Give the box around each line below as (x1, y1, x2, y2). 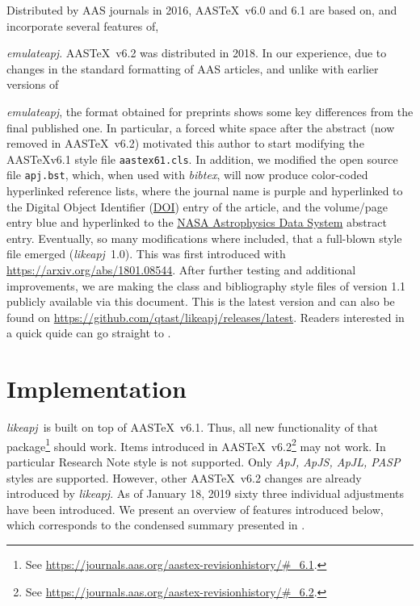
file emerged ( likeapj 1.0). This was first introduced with (6, 245, 286, 262)
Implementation (6, 372, 187, 405)
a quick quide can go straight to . (6, 324, 171, 341)
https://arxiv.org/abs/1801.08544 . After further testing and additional (6, 261, 356, 278)
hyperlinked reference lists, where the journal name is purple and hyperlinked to (6, 182, 403, 199)
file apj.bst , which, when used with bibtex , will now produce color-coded (6, 166, 368, 183)
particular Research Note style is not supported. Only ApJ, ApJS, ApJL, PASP (6, 453, 401, 470)
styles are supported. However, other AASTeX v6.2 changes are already (6, 469, 362, 486)
